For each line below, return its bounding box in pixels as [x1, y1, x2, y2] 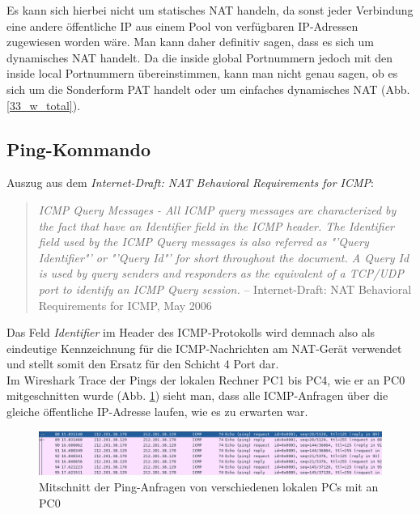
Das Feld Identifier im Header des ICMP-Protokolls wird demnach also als [6, 324, 375, 341]
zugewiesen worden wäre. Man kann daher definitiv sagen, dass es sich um [6, 33, 374, 50]
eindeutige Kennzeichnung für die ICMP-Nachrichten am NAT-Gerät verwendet [6, 339, 402, 356]
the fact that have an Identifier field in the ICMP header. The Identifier [38, 217, 394, 234]
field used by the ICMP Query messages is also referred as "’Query [38, 233, 369, 250]
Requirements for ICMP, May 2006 [38, 296, 212, 313]
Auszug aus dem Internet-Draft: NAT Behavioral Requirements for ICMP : [6, 174, 374, 191]
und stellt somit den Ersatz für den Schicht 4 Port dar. [6, 355, 279, 372]
